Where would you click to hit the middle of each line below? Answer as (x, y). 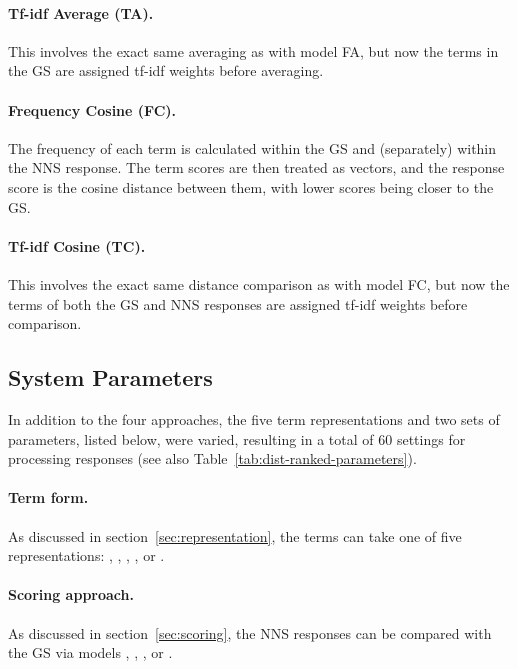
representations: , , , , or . (86, 555)
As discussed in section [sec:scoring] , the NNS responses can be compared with (250, 632)
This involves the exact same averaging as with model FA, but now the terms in (253, 50)
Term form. (48, 497)
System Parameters (110, 377)
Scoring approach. (71, 594)
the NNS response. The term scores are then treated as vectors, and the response (256, 167)
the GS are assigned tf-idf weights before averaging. (166, 70)
